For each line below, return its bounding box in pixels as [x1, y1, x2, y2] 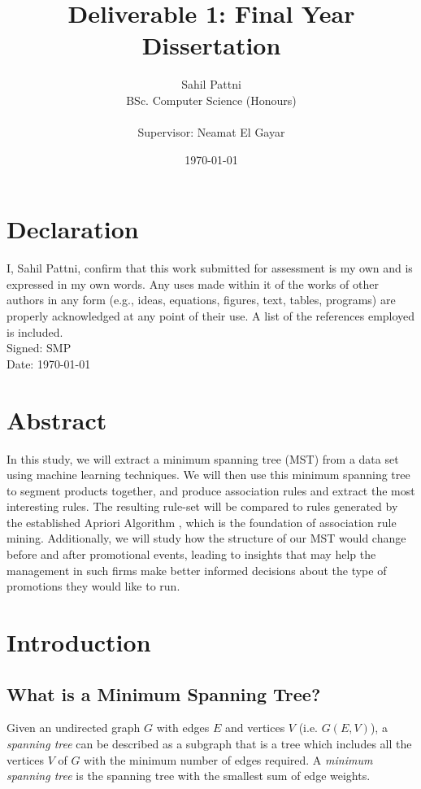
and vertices [224, 719, 285, 736]
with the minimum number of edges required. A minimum [84, 751, 373, 768]
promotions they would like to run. [7, 578, 180, 595]
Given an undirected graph [7, 719, 141, 736]
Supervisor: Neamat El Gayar [137, 124, 285, 141]
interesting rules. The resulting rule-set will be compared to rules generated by [7, 498, 398, 515]
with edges [156, 719, 210, 736]
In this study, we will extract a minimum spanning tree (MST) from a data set [7, 450, 399, 467]
